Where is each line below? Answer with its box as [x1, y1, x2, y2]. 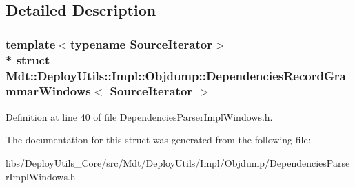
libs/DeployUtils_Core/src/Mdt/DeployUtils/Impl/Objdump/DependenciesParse [6, 155, 350, 169]
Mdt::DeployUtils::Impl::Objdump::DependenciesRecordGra [6, 67, 346, 84]
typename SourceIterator [70, 35, 212, 52]
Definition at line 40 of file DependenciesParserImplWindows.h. [6, 109, 273, 124]
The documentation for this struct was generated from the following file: [6, 132, 311, 147]
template [6, 35, 56, 52]
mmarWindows [6, 82, 91, 99]
